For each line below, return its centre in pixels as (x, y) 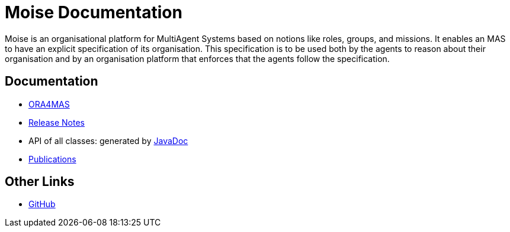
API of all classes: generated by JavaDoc (108, 140)
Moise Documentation (94, 12)
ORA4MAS (49, 104)
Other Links (40, 182)
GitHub (42, 204)
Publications (52, 159)
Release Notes (57, 122)
